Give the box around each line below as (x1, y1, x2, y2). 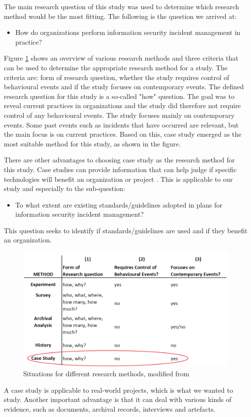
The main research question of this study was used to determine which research (4, 1, 239, 11)
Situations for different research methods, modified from (23, 368, 190, 378)
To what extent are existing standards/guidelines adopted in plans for (15, 199, 222, 209)
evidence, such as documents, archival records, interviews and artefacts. (4, 403, 216, 414)
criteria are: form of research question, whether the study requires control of (4, 72, 229, 82)
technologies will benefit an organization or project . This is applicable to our (4, 174, 233, 184)
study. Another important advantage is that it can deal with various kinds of (4, 394, 232, 404)
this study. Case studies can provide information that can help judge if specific (4, 164, 237, 174)
